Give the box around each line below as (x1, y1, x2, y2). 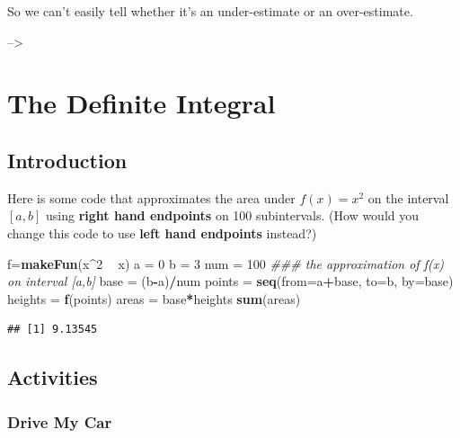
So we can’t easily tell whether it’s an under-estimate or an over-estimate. (7, 2, 413, 20)
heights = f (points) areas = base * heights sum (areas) (7, 289, 301, 308)
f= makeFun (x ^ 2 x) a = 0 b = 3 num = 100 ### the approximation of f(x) (7, 254, 444, 273)
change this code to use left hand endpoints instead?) (7, 223, 317, 242)
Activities (7, 363, 98, 391)
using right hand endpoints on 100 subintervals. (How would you (45, 206, 420, 225)
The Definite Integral (7, 85, 276, 121)
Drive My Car (7, 410, 112, 433)
